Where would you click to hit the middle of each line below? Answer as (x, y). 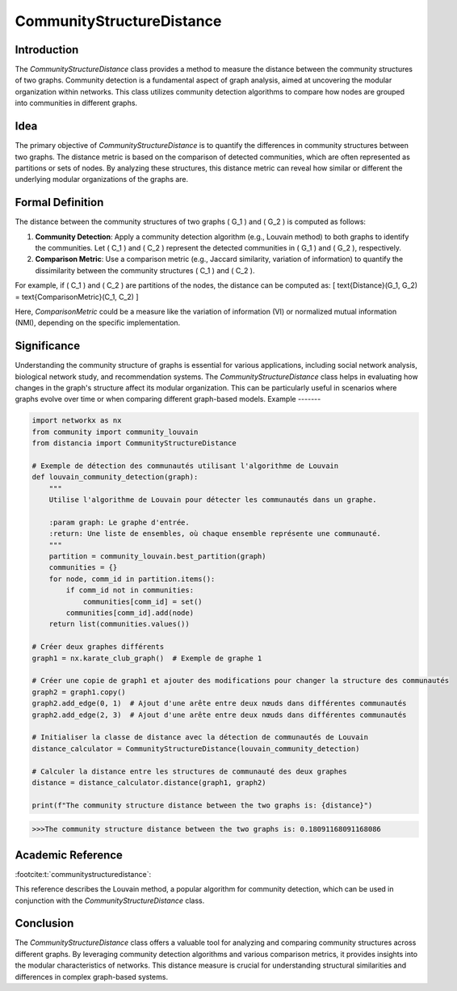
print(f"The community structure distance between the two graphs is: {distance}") (202, 805)
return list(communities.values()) (119, 624)
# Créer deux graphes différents (98, 647)
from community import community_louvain (115, 432)
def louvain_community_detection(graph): (115, 477)
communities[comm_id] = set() (143, 601)
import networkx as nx (77, 421)
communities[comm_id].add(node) (130, 613)
